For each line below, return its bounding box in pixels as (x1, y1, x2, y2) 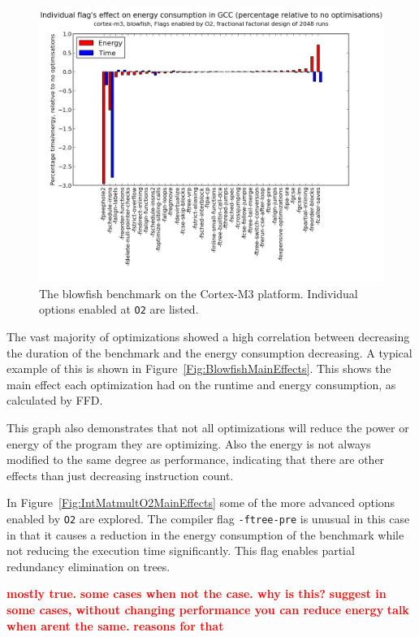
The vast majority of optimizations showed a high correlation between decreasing (6, 328, 410, 345)
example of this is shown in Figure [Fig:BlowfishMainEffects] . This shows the (6, 360, 391, 377)
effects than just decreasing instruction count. (6, 466, 234, 483)
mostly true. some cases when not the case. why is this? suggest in (6, 585, 387, 602)
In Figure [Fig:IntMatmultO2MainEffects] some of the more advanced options (6, 494, 395, 511)
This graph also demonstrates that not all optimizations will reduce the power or (6, 419, 409, 435)
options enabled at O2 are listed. (39, 301, 199, 318)
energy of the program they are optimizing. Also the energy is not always (6, 435, 371, 452)
